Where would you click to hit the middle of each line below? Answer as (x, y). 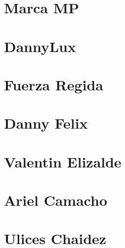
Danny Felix (46, 123)
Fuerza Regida (54, 84)
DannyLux (40, 46)
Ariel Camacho (56, 200)
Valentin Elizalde (63, 161)
